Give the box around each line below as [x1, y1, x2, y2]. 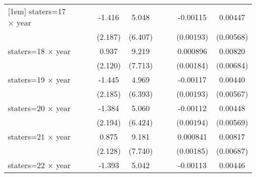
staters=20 [8, 102, 45, 114]
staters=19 [8, 74, 45, 85]
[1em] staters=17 [8, 5, 66, 17]
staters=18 [8, 45, 45, 57]
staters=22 [8, 159, 45, 171]
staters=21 [8, 131, 45, 142]
